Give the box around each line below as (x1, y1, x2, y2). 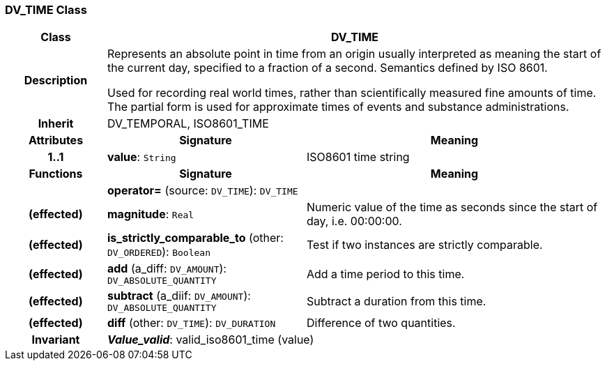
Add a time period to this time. (306, 266, 465, 281)
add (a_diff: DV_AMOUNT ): (107, 261, 226, 276)
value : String (107, 150, 176, 165)
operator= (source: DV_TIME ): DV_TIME (107, 183, 298, 198)
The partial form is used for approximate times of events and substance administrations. (107, 100, 569, 114)
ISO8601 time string (306, 150, 410, 165)
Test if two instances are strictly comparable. (306, 238, 543, 252)
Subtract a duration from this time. (306, 293, 486, 308)
